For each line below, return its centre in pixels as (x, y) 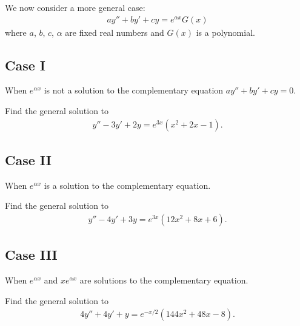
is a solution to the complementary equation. (127, 185)
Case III (31, 255)
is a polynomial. (225, 32)
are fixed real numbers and (115, 32)
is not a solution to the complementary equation (134, 90)
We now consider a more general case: (75, 7)
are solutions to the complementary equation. (164, 280)
